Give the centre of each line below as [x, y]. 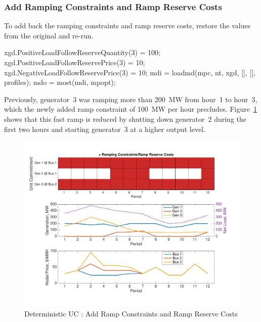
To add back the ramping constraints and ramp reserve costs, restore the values [127, 26]
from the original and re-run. [49, 35]
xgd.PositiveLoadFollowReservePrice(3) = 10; [75, 62]
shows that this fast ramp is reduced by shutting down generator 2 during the [125, 119]
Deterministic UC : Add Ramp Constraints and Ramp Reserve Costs [131, 314]
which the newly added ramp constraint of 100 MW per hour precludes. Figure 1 [130, 109]
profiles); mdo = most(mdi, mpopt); [60, 82]
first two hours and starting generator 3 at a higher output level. [105, 129]
